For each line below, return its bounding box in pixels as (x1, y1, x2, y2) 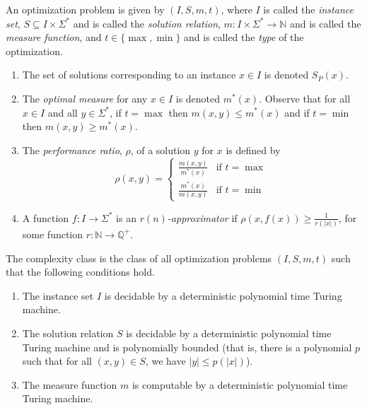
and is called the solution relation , (73, 16, 221, 30)
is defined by (226, 142, 281, 157)
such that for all (22, 353, 92, 368)
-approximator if (167, 210, 238, 225)
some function (22, 226, 83, 241)
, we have (145, 353, 186, 368)
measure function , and (6, 30, 102, 45)
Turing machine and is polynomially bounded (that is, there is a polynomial (22, 339, 352, 354)
